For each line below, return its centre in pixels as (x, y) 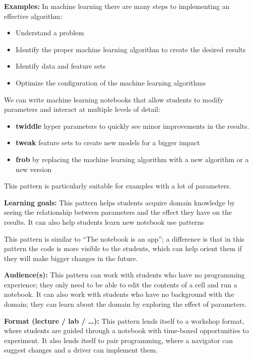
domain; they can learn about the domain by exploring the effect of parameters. (126, 304)
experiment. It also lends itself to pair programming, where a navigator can (119, 340)
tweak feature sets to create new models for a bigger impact (108, 142)
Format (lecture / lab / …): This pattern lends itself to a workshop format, (124, 320)
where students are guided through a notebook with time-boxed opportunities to (126, 330)
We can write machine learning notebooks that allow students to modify (114, 99)
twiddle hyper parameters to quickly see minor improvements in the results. (132, 126)
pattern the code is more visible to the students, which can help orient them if (123, 248)
